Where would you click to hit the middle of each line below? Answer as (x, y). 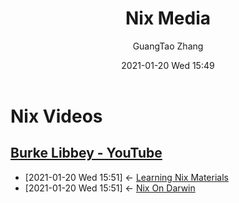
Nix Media (168, 18)
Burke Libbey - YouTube (86, 153)
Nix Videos (56, 116)
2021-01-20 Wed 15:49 (168, 65)
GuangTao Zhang (168, 46)
